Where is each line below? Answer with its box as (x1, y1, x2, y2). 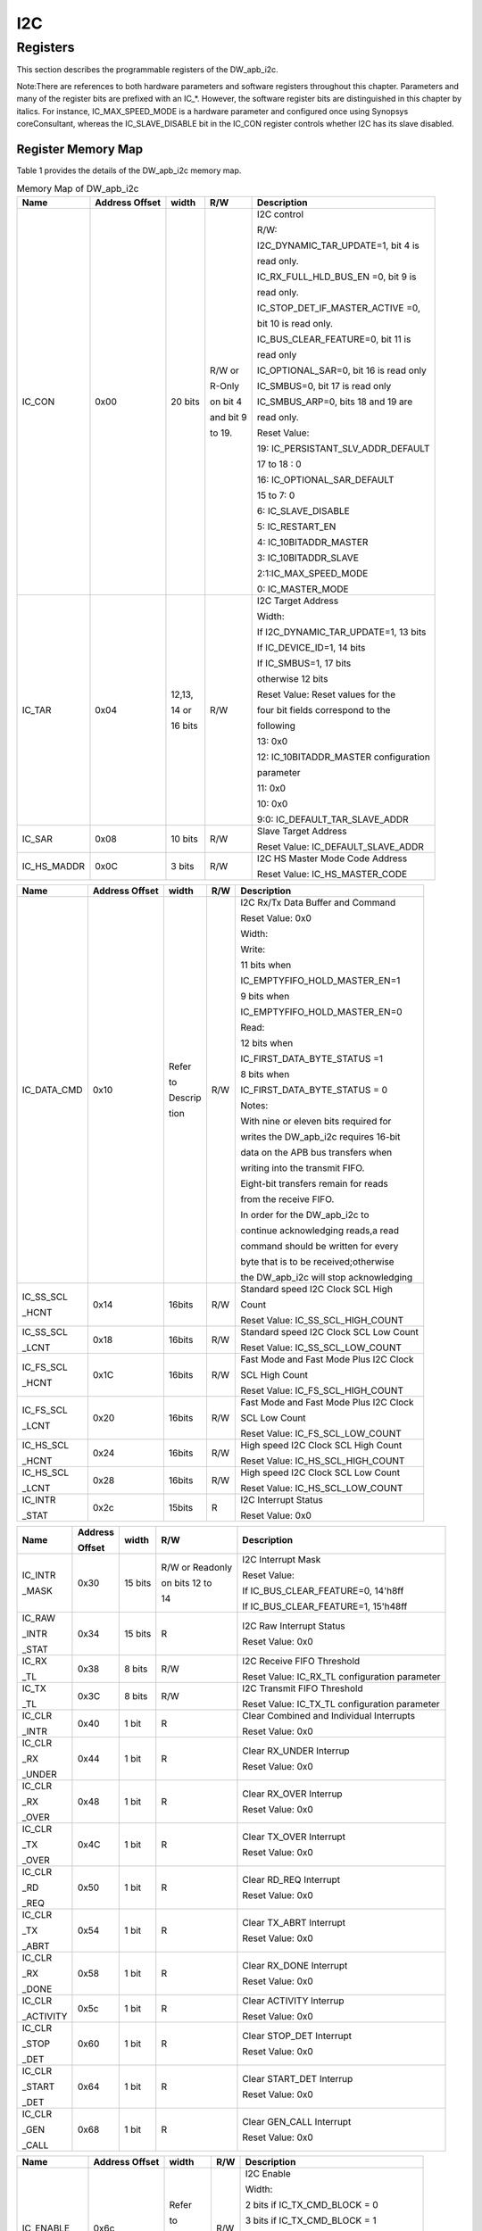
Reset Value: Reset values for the (256, 688, 396, 701)
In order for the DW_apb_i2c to (240, 1208, 370, 1221)
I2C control (256, 208, 303, 220)
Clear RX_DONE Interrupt (242, 1959, 348, 1971)
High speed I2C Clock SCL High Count (240, 1439, 403, 1451)
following (256, 719, 296, 732)
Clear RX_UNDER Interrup (242, 1745, 350, 1757)
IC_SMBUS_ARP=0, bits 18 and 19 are (256, 395, 413, 408)
